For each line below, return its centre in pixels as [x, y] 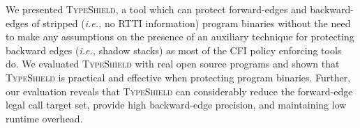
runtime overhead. [44, 118]
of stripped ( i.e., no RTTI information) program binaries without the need [191, 23]
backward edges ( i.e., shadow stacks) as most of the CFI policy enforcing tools [174, 50]
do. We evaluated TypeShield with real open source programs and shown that [173, 64]
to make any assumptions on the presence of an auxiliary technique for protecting [180, 37]
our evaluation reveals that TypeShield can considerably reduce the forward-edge [179, 91]
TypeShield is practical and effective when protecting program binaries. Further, [178, 77]
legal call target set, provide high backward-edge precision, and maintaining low [176, 105]
